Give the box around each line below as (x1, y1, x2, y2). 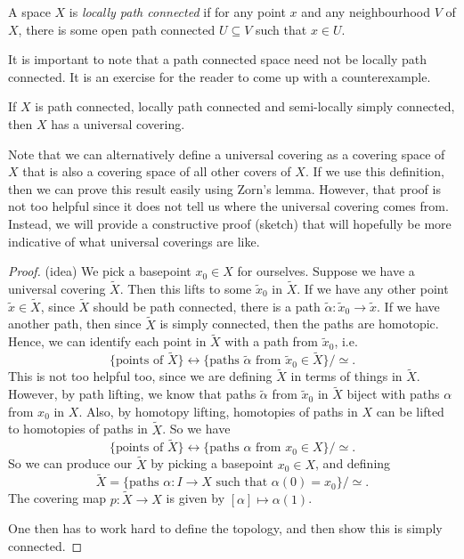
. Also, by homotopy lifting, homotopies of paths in (78, 401, 358, 420)
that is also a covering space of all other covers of (22, 162, 291, 181)
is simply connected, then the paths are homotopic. (159, 314, 439, 333)
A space (8, 3, 51, 20)
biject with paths (346, 385, 440, 403)
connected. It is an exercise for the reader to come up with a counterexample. (8, 67, 431, 85)
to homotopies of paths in (8, 419, 148, 438)
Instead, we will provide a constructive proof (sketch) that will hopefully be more (8, 214, 452, 232)
